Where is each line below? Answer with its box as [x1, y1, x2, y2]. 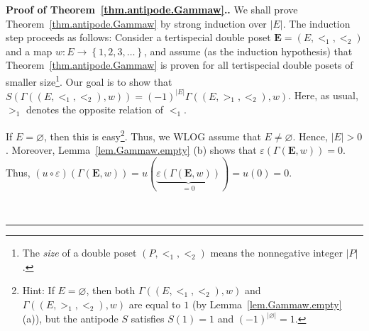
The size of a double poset [22, 245, 137, 260]
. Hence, [292, 128, 328, 143]
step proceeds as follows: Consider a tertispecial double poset [6, 30, 271, 45]
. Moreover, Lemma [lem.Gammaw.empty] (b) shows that [6, 142, 257, 157]
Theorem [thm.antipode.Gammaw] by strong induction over [6, 16, 267, 30]
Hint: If [22, 283, 55, 298]
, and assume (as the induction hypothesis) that [144, 43, 353, 58]
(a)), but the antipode [22, 311, 119, 326]
